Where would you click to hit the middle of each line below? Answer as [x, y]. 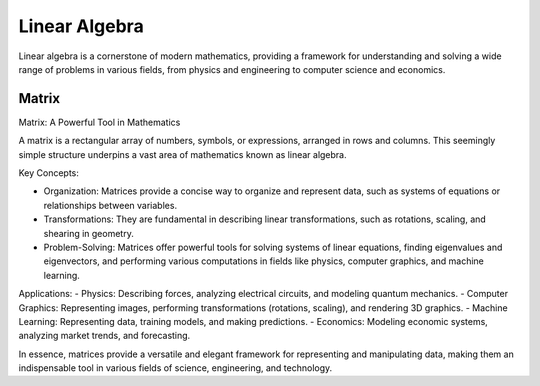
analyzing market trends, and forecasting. [104, 336]
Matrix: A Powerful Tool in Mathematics [99, 122]
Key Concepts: [49, 173]
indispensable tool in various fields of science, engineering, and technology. [175, 368]
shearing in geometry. [88, 233]
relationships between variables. [110, 205]
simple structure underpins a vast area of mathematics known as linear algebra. [182, 154]
